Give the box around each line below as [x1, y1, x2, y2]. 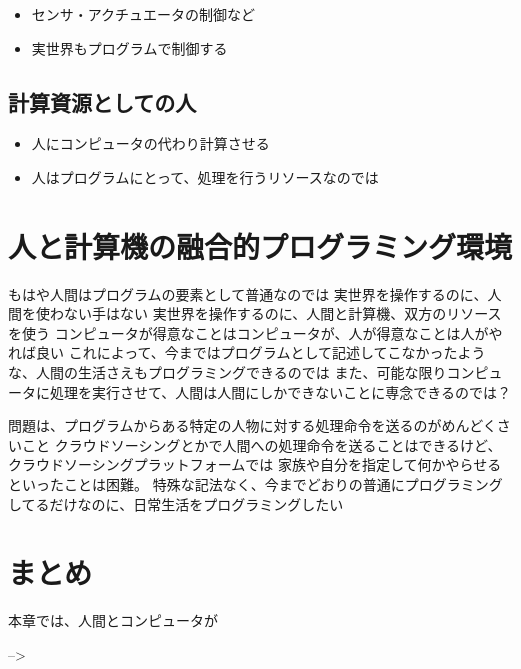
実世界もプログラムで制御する [31, 37, 228, 58]
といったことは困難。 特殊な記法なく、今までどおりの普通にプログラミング [8, 474, 503, 495]
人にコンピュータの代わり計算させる [31, 133, 270, 154]
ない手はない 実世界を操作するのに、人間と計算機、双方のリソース [63, 303, 502, 324]
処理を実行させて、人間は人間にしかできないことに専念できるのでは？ [49, 381, 512, 402]
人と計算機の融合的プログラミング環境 [8, 225, 513, 266]
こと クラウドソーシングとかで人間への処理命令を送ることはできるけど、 [21, 434, 502, 455]
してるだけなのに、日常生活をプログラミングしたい [8, 493, 344, 514]
